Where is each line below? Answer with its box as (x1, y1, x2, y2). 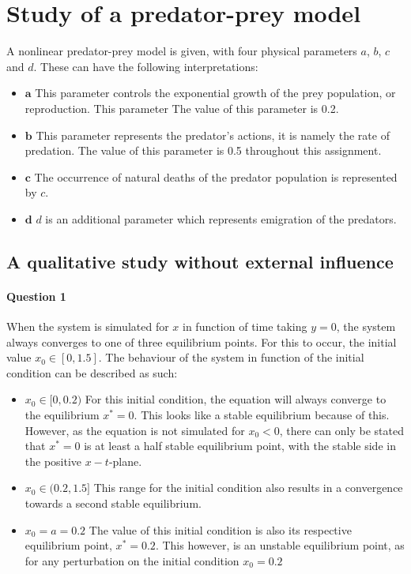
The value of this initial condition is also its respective (89, 521, 352, 538)
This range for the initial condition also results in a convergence (93, 479, 403, 496)
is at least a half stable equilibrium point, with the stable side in (84, 437, 396, 454)
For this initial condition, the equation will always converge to (85, 391, 386, 407)
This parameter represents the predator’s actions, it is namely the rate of (36, 126, 390, 143)
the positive (25, 452, 82, 469)
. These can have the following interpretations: (33, 58, 258, 74)
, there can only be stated (279, 422, 405, 438)
